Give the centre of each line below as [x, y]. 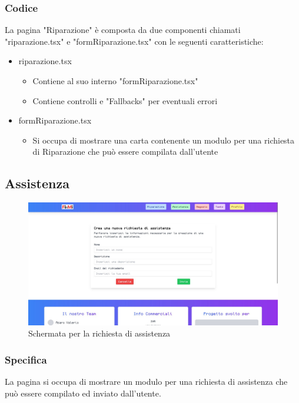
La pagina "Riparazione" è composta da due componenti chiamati [123, 30]
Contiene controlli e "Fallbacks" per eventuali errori [125, 100]
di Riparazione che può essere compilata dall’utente [125, 151]
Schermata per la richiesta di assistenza [99, 333]
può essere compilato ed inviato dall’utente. [83, 393]
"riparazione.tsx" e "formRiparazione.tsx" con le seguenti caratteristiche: [134, 41]
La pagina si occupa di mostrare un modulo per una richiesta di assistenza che [146, 382]
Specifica [26, 359]
